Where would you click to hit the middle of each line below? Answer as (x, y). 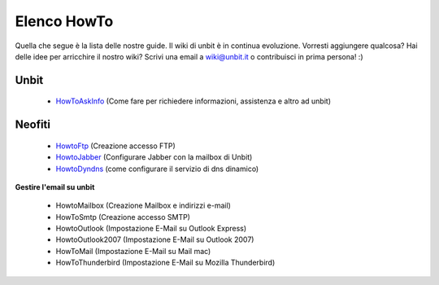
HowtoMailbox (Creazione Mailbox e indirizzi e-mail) (143, 206)
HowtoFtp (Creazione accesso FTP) (116, 146)
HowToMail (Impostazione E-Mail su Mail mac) (133, 251)
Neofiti (33, 125)
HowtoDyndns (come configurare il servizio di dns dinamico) (157, 169)
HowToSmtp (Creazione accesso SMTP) (123, 217)
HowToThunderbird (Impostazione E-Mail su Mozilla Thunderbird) (165, 263)
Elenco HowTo (64, 21)
